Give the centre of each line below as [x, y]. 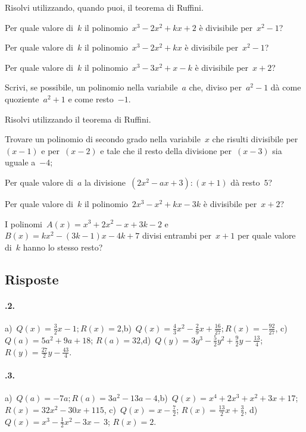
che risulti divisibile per [255, 139]
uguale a [20, 162]
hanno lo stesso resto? [63, 247]
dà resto [245, 182]
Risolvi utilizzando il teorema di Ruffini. [78, 119]
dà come [286, 87]
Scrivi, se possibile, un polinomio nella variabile [91, 87]
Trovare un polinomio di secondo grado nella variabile [103, 139]
